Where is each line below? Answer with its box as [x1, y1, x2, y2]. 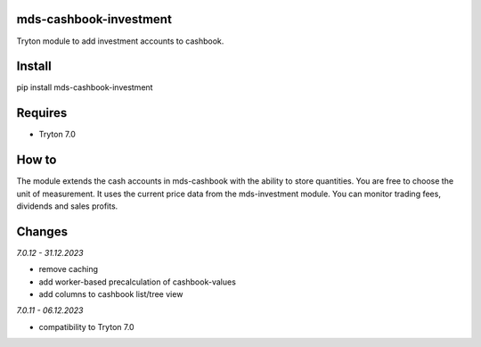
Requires [16, 105, 68, 120]
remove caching [38, 264, 98, 275]
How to [16, 153, 57, 168]
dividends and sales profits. [16, 201, 118, 211]
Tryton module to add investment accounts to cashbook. [16, 36, 224, 46]
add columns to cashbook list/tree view [38, 289, 183, 300]
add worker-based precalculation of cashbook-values [38, 277, 236, 287]
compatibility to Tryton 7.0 [38, 321, 135, 332]
